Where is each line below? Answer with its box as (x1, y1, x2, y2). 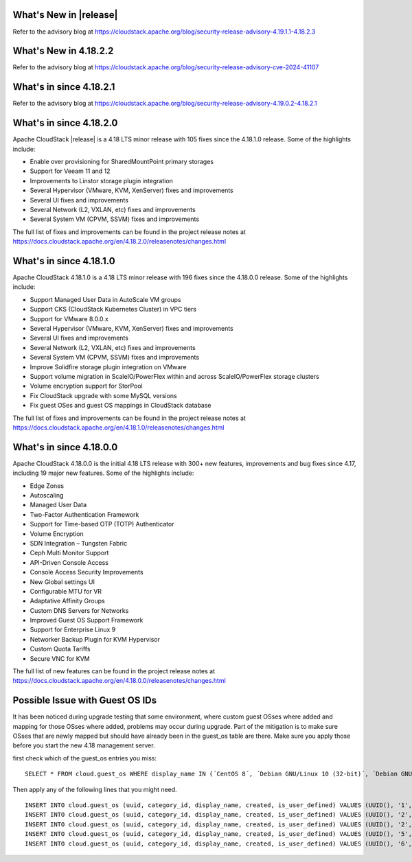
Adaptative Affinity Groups (30, 597, 106, 605)
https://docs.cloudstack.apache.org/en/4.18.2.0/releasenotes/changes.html (12, 237, 227, 246)
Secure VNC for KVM (30, 654, 91, 662)
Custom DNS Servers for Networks (30, 606, 129, 614)
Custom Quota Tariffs (30, 645, 91, 653)
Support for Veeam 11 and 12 (30, 167, 111, 175)
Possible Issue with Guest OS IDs (12, 695, 157, 706)
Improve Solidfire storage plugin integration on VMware (30, 362, 187, 371)
